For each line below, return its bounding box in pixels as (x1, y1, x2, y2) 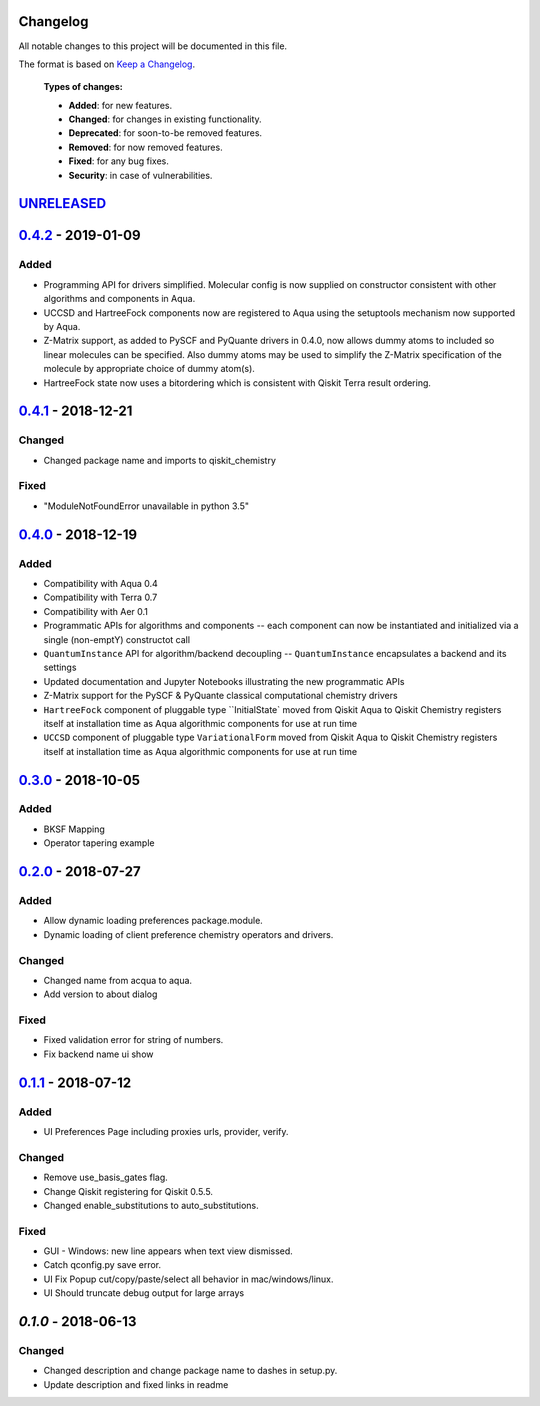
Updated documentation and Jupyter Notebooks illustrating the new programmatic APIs (43, 675, 405, 687)
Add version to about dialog (43, 988, 158, 1000)
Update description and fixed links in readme (43, 1378, 229, 1390)
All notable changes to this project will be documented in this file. (18, 40, 288, 52)
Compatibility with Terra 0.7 (43, 591, 158, 604)
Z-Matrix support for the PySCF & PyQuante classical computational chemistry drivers (43, 690, 399, 702)
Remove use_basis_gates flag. (43, 1171, 169, 1184)
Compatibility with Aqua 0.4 (43, 578, 159, 589)
